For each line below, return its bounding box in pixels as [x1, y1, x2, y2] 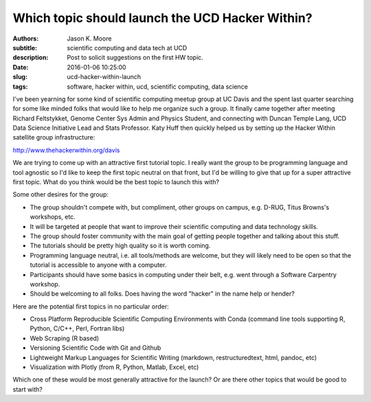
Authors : [12, 34, 39, 43]
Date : [12, 63, 29, 71]
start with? [12, 385, 43, 393]
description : [12, 54, 49, 62]
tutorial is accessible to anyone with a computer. [30, 261, 167, 269]
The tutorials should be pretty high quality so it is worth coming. [30, 241, 211, 250]
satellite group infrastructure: [12, 133, 95, 142]
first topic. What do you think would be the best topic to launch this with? [12, 178, 220, 186]
